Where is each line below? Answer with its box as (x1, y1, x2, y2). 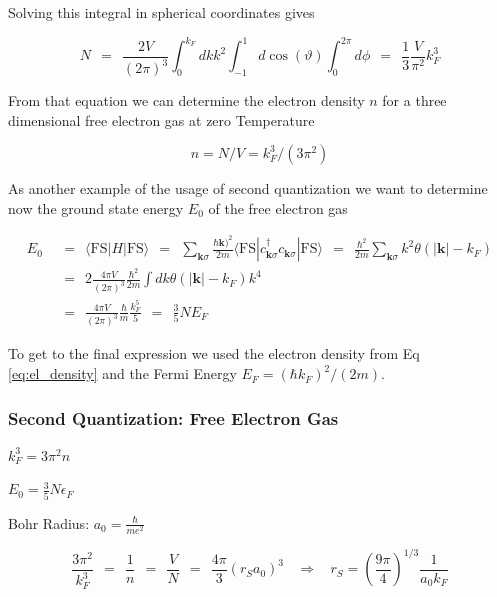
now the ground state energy (8, 197, 184, 218)
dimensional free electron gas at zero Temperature (8, 109, 315, 130)
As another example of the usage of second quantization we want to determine (8, 178, 488, 199)
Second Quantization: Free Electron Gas (8, 405, 339, 430)
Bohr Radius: (8, 512, 90, 533)
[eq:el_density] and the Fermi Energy (8, 363, 237, 384)
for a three (382, 90, 447, 111)
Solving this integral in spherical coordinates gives (8, 2, 315, 22)
